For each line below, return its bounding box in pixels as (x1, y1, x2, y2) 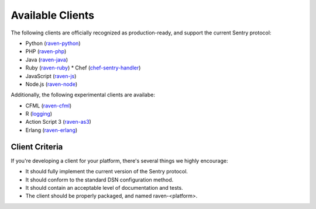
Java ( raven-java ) (25, 56, 68, 63)
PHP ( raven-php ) (25, 48, 67, 55)
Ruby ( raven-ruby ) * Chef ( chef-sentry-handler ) (25, 64, 141, 71)
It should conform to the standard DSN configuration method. (25, 176, 174, 183)
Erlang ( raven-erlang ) (25, 126, 78, 134)
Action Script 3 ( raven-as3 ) (25, 119, 92, 126)
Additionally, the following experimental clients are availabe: (11, 91, 155, 99)
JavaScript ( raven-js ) (25, 72, 77, 79)
